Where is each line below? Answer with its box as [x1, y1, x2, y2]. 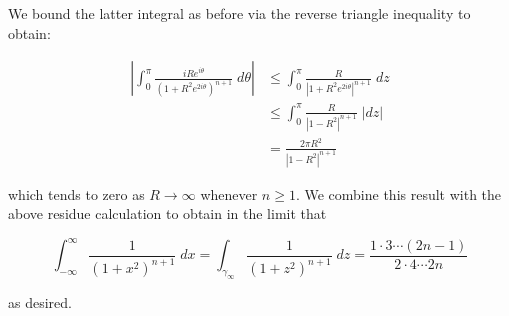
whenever [200, 183, 258, 204]
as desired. [8, 292, 72, 313]
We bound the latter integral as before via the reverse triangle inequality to [8, 3, 471, 23]
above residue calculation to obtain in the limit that [8, 203, 327, 224]
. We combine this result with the [295, 183, 502, 204]
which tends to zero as [8, 183, 145, 204]
